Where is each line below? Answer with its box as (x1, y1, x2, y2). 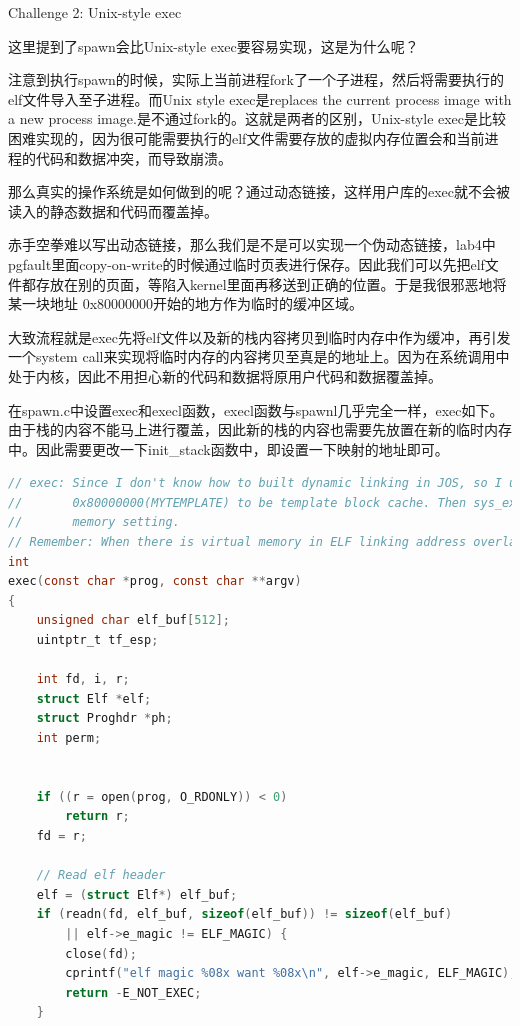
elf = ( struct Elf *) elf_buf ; (36, 887, 238, 902)
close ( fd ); (65, 946, 137, 961)
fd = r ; (36, 828, 87, 843)
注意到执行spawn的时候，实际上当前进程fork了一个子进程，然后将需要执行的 (8, 69, 504, 90)
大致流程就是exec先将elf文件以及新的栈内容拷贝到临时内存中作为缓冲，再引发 (8, 326, 511, 347)
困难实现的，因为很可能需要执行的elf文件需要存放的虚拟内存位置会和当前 (8, 127, 485, 148)
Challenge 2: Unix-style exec (8, 2, 182, 22)
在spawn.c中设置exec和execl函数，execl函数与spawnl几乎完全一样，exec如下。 (8, 399, 504, 420)
